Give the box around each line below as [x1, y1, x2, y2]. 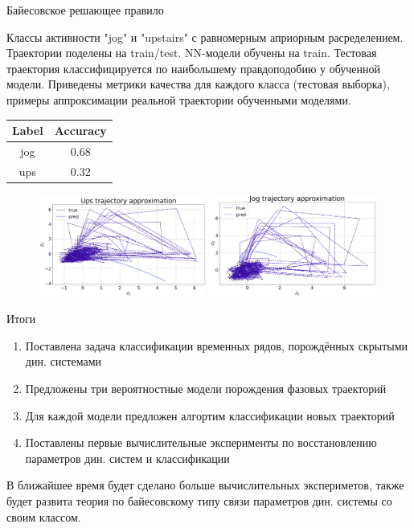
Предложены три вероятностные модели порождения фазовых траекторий [25, 380, 387, 397]
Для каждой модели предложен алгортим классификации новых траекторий [25, 407, 395, 424]
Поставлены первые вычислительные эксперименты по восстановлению [25, 434, 377, 451]
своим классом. [6, 508, 81, 525]
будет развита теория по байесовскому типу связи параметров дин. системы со [6, 492, 392, 509]
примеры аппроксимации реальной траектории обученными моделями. [6, 91, 351, 108]
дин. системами [25, 353, 102, 370]
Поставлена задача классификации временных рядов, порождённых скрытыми [25, 337, 408, 354]
